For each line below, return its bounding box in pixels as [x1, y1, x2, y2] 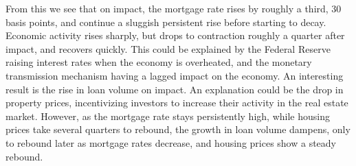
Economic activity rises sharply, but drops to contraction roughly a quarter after [5, 28, 345, 43]
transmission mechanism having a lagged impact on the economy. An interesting [5, 68, 344, 82]
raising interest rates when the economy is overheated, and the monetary [5, 55, 312, 69]
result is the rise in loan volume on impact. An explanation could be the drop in [5, 82, 344, 96]
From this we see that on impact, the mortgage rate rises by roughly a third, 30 [5, 1, 342, 15]
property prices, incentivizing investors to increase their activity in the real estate [5, 95, 348, 110]
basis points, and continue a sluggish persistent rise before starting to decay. [5, 14, 326, 29]
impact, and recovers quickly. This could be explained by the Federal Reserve [5, 41, 331, 56]
